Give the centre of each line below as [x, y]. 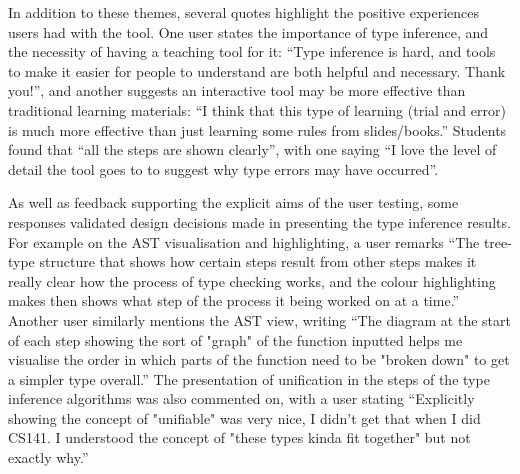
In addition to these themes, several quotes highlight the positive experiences [244, 12]
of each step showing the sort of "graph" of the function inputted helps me [235, 339]
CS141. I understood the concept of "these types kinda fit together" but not [239, 437]
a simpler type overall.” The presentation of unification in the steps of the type [249, 378]
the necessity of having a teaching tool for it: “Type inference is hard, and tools [252, 51]
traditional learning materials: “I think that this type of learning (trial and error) [257, 109]
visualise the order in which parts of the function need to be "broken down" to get [259, 359]
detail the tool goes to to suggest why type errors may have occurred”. [223, 168]
